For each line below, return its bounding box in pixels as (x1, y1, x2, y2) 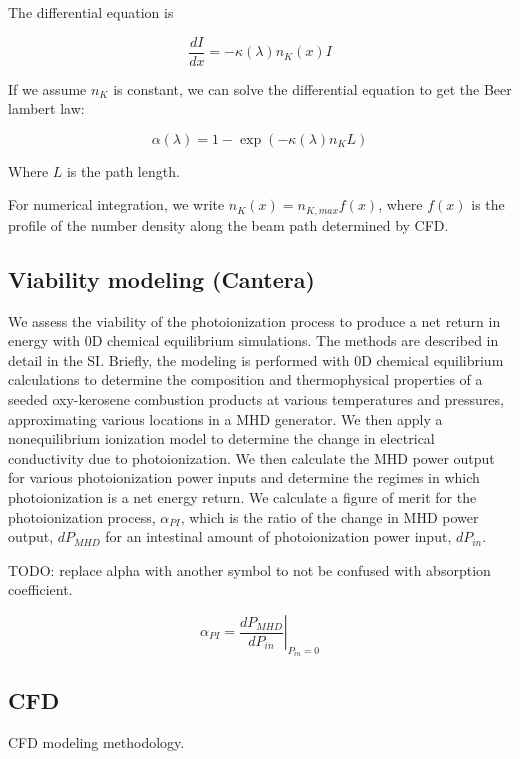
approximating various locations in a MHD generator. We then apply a (8, 408, 443, 429)
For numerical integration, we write (8, 194, 225, 215)
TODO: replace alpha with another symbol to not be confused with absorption (8, 559, 491, 580)
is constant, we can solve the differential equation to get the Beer (113, 78, 512, 99)
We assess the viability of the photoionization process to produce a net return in (8, 310, 501, 331)
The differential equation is (8, 2, 174, 22)
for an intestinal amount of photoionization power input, (105, 526, 452, 547)
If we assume (8, 78, 87, 99)
